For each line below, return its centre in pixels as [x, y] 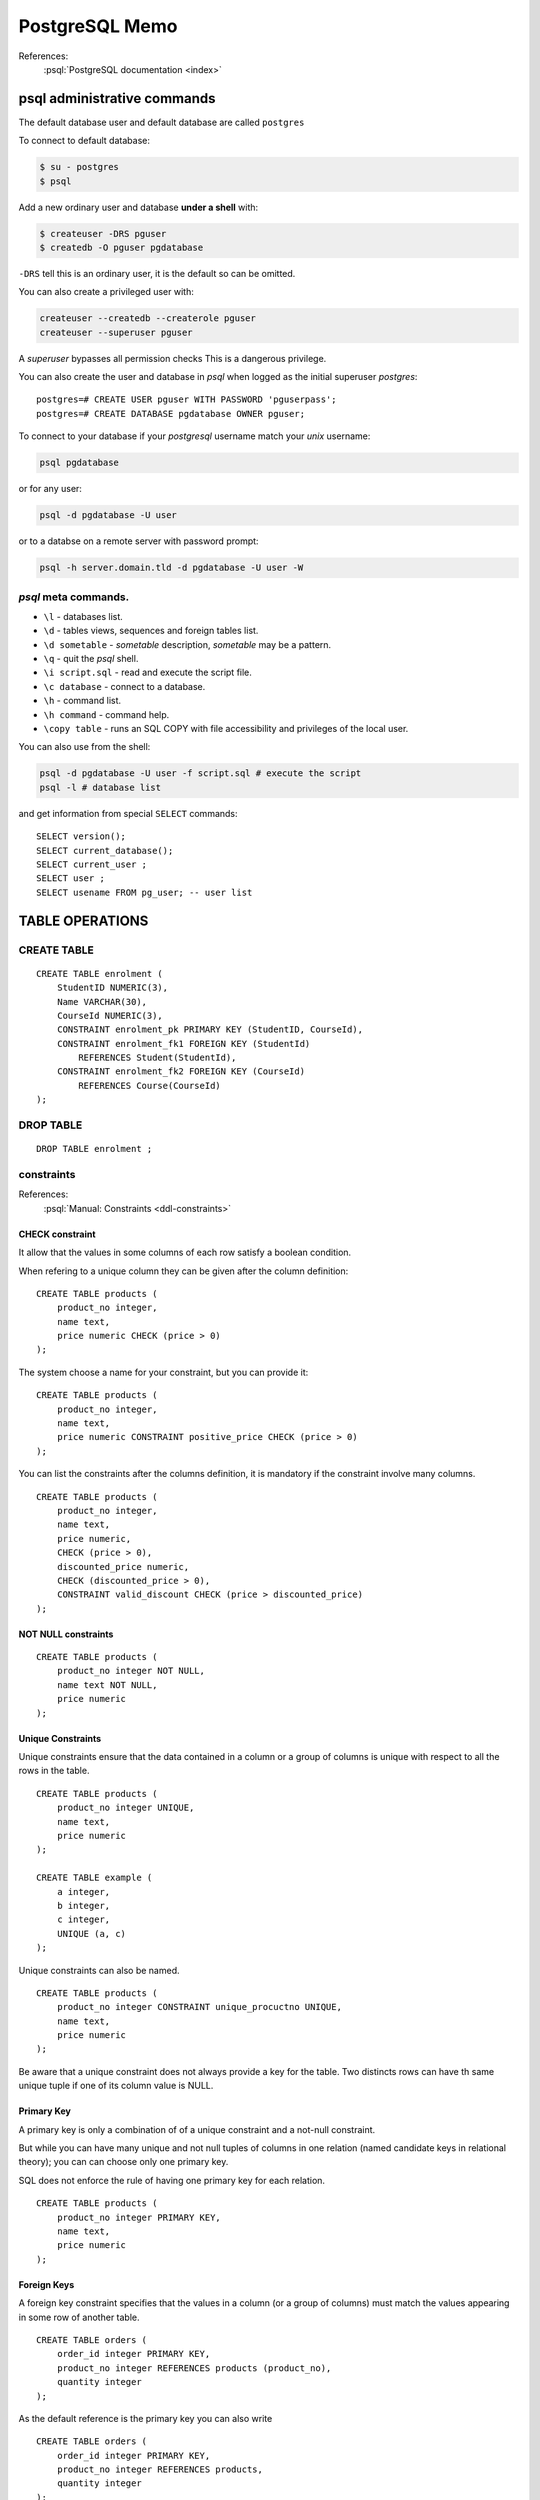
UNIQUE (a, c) [91, 1933]
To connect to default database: [84, 141]
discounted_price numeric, [123, 1566]
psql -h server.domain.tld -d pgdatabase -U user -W [171, 568]
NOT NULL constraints [66, 1634]
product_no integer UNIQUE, [125, 1808]
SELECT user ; [70, 878]
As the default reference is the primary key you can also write [145, 2418]
